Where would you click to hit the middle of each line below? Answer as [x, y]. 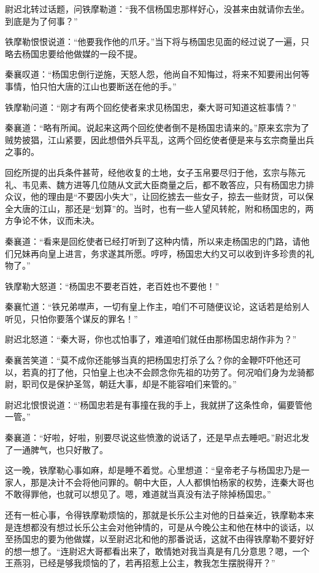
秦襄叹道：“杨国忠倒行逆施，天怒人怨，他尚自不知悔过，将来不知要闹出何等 [157, 74]
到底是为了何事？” [41, 21]
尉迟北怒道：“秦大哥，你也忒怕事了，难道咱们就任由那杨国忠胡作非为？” [151, 339]
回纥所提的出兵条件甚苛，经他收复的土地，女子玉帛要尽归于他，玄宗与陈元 [155, 172]
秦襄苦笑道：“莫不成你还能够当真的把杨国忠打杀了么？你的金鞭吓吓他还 [149, 360]
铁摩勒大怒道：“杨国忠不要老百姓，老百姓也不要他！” [112, 286]
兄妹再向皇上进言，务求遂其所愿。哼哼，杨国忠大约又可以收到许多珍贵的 [159, 253]
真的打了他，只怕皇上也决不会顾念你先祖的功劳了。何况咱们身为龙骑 [168, 372]
